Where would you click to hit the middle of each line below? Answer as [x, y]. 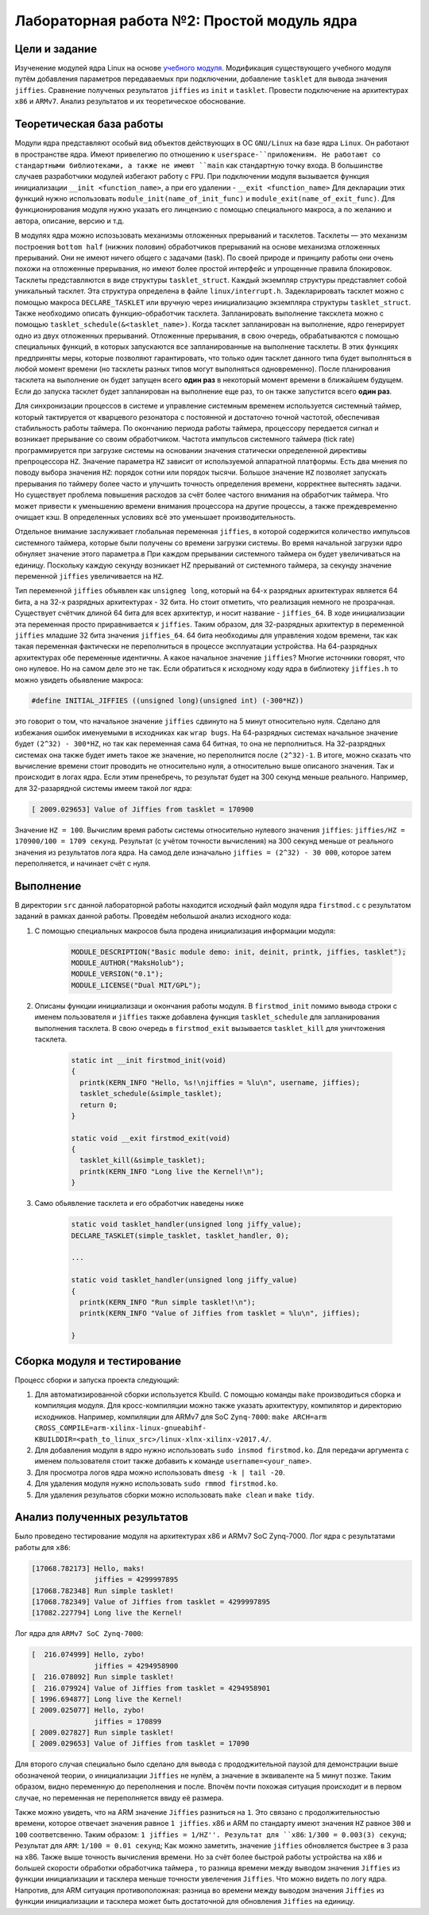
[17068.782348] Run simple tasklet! [103, 1591]
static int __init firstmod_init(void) [149, 1060]
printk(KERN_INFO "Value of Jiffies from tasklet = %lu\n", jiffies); [220, 1313]
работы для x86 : [43, 1547]
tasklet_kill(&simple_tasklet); [143, 1160]
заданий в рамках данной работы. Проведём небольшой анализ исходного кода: [153, 916]
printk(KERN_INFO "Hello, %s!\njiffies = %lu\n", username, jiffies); [220, 1082]
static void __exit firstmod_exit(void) [151, 1138]
